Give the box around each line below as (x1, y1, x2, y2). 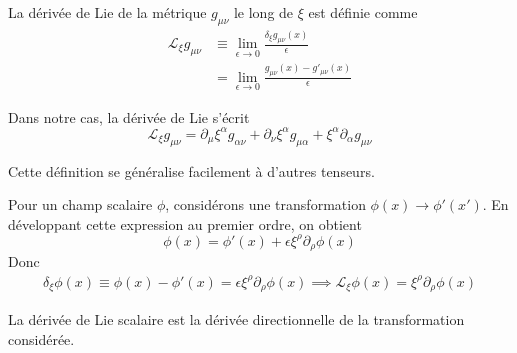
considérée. (8, 328, 75, 349)
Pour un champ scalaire (8, 194, 153, 215)
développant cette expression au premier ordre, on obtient (8, 213, 362, 234)
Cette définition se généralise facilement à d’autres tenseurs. (8, 160, 375, 181)
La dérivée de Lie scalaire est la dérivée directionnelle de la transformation (8, 308, 465, 329)
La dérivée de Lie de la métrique (8, 2, 207, 22)
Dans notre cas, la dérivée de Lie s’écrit (8, 106, 250, 127)
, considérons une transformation (165, 194, 366, 215)
